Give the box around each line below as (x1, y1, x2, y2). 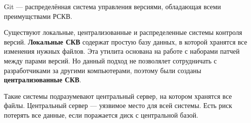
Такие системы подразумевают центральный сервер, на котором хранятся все (4, 91, 232, 101)
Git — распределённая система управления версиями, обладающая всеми (4, 1, 221, 11)
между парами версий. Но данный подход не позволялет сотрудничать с (4, 55, 217, 65)
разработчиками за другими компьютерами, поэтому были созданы (4, 65, 201, 75)
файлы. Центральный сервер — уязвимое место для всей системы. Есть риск (4, 100, 233, 110)
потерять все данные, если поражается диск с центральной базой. (4, 109, 199, 120)
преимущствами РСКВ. (4, 11, 72, 21)
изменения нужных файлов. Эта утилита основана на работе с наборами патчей (4, 46, 240, 56)
